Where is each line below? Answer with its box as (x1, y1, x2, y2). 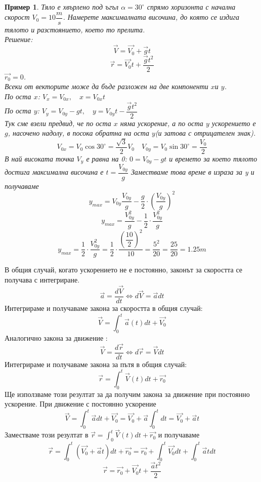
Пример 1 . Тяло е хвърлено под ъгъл (5, 2, 119, 12)
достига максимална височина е (5, 167, 104, 177)
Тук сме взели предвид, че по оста (5, 117, 111, 128)
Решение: (5, 34, 33, 45)
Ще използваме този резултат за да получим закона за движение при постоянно (5, 388, 250, 399)
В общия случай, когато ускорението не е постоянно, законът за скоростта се (5, 264, 243, 275)
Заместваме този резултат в (5, 429, 89, 440)
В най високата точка (5, 153, 74, 164)
